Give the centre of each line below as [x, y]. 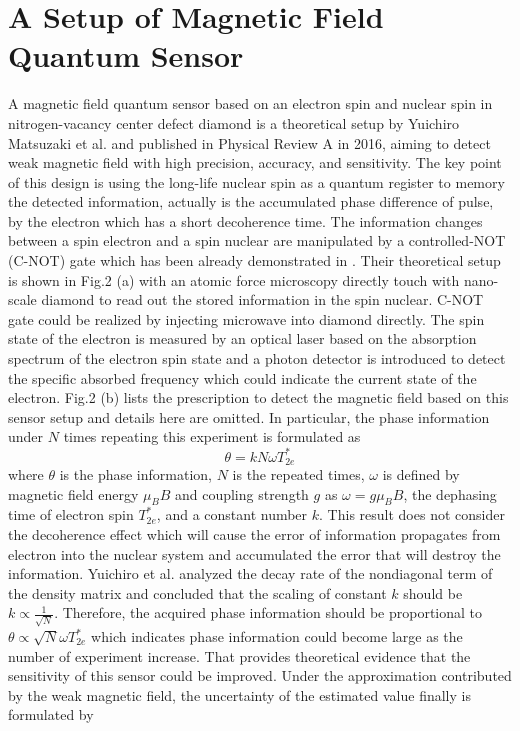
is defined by [421, 473]
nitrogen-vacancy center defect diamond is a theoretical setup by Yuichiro [234, 122]
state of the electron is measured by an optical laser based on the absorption [242, 338]
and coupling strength [241, 493]
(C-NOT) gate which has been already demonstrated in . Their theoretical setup [254, 260]
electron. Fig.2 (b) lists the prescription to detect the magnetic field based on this [258, 397]
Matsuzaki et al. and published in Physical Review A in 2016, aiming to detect [249, 142]
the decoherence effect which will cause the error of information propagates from [254, 533]
